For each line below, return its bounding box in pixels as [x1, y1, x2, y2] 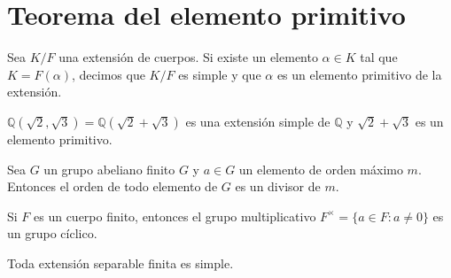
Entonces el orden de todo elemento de [7, 177, 218, 196]
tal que [360, 48, 398, 66]
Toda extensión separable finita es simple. [7, 253, 234, 272]
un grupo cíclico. [7, 224, 97, 243]
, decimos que [72, 65, 145, 83]
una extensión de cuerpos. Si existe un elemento [58, 48, 318, 66]
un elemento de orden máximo [238, 159, 403, 178]
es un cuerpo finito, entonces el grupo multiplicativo [34, 206, 316, 225]
